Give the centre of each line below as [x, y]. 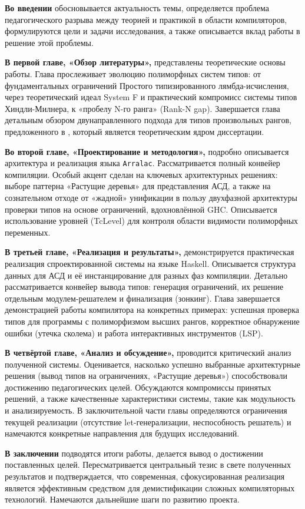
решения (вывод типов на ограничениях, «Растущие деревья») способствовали [146, 376]
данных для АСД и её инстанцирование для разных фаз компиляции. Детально [146, 275]
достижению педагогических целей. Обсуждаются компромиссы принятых [138, 387]
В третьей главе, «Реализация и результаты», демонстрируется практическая [150, 252]
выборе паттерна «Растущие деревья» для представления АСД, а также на [138, 186]
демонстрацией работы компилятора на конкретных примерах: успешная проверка [152, 310]
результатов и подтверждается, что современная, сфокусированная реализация [145, 476]
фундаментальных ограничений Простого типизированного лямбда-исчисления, [147, 85]
